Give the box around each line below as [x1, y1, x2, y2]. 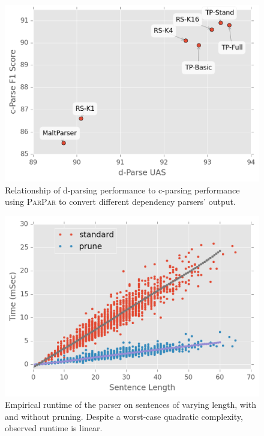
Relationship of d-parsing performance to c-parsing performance [5, 183, 240, 196]
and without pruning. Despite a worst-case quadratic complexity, [5, 410, 243, 422]
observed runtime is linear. [5, 422, 103, 434]
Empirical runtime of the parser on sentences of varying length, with [5, 398, 257, 411]
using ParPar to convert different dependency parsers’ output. [5, 195, 236, 208]
